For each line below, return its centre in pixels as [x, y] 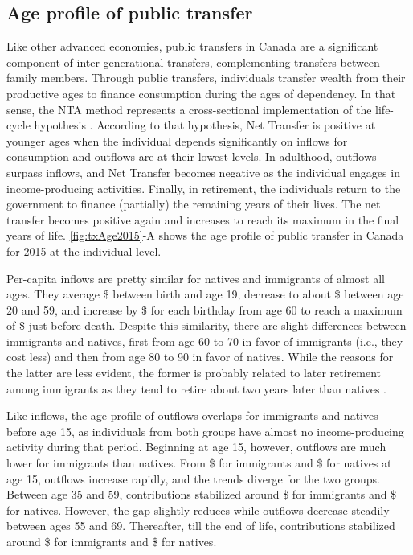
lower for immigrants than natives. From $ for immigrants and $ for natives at [199, 463]
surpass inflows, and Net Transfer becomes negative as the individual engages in [203, 172]
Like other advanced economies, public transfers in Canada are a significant [192, 46]
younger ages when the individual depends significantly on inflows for [177, 140]
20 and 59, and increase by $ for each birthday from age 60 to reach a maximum [204, 309]
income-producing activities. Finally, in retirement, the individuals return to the [204, 188]
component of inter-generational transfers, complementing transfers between [193, 62]
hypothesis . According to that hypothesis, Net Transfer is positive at [205, 125]
